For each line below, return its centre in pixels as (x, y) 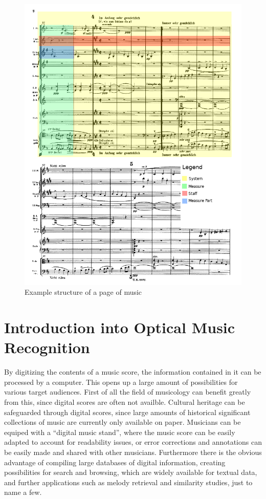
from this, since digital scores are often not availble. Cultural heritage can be (125, 402)
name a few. (23, 492)
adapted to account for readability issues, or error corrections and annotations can (133, 442)
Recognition (47, 347)
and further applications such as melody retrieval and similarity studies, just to (128, 482)
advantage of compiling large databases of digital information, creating (115, 462)
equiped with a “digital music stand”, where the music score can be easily (120, 432)
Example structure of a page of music (83, 292)
